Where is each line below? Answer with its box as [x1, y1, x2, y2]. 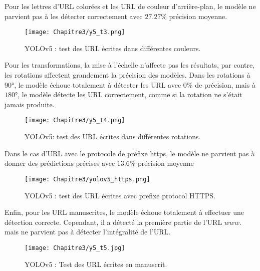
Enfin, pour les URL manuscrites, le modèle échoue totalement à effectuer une [5, 207, 244, 217]
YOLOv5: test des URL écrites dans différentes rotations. [25, 131, 201, 142]
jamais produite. [5, 99, 55, 109]
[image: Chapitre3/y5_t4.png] [25, 117, 125, 124]
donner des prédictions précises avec [5, 158, 115, 168]
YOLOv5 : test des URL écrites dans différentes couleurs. [25, 43, 201, 53]
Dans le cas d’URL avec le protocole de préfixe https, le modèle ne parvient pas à [5, 148, 255, 158]
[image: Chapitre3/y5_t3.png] [25, 29, 125, 36]
